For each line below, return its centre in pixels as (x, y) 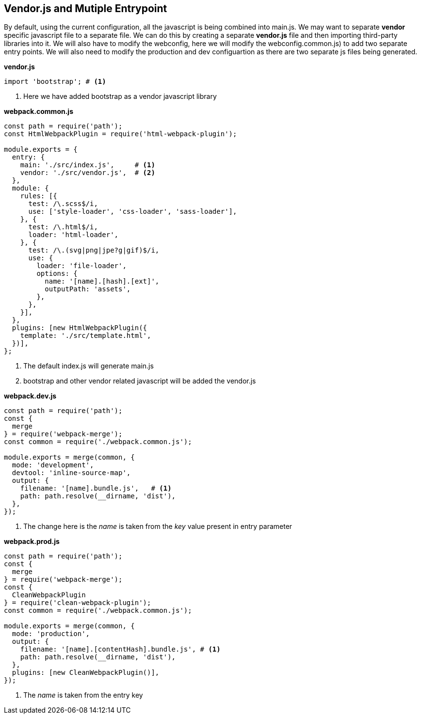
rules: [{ (39, 196)
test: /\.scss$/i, (63, 204)
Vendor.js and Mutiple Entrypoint (86, 8)
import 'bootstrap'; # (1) (55, 82)
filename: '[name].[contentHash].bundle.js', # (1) (120, 649)
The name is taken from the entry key (83, 695)
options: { (57, 274)
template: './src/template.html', (86, 336)
